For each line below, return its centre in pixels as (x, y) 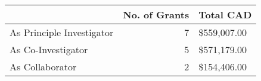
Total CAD (225, 14)
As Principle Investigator (62, 32)
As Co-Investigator (49, 49)
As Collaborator (43, 67)
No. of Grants (156, 14)
